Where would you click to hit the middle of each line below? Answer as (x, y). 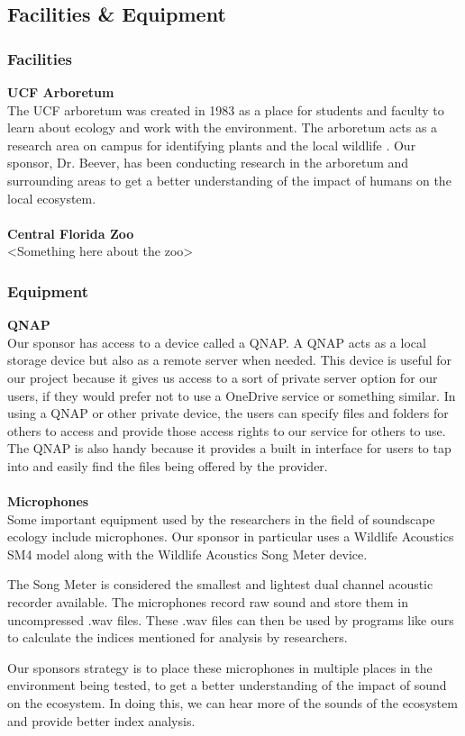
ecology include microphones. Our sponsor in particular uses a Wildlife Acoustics (231, 536)
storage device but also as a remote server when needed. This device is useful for (229, 360)
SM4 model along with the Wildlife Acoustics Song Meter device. (187, 554)
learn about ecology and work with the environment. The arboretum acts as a (223, 127)
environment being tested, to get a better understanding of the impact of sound (227, 685)
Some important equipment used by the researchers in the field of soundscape (221, 518)
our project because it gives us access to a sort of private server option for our (223, 377)
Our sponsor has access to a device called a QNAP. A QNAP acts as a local (217, 342)
